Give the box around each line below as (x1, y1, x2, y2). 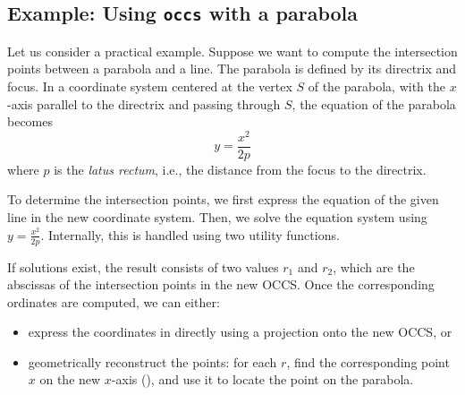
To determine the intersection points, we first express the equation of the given (7, 190, 439, 209)
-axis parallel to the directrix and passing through (7, 94, 281, 113)
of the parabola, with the (308, 76, 446, 95)
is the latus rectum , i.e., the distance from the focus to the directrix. (54, 159, 427, 178)
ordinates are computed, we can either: (7, 292, 220, 311)
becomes (7, 112, 54, 131)
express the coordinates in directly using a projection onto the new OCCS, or (28, 322, 452, 341)
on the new (39, 370, 101, 389)
